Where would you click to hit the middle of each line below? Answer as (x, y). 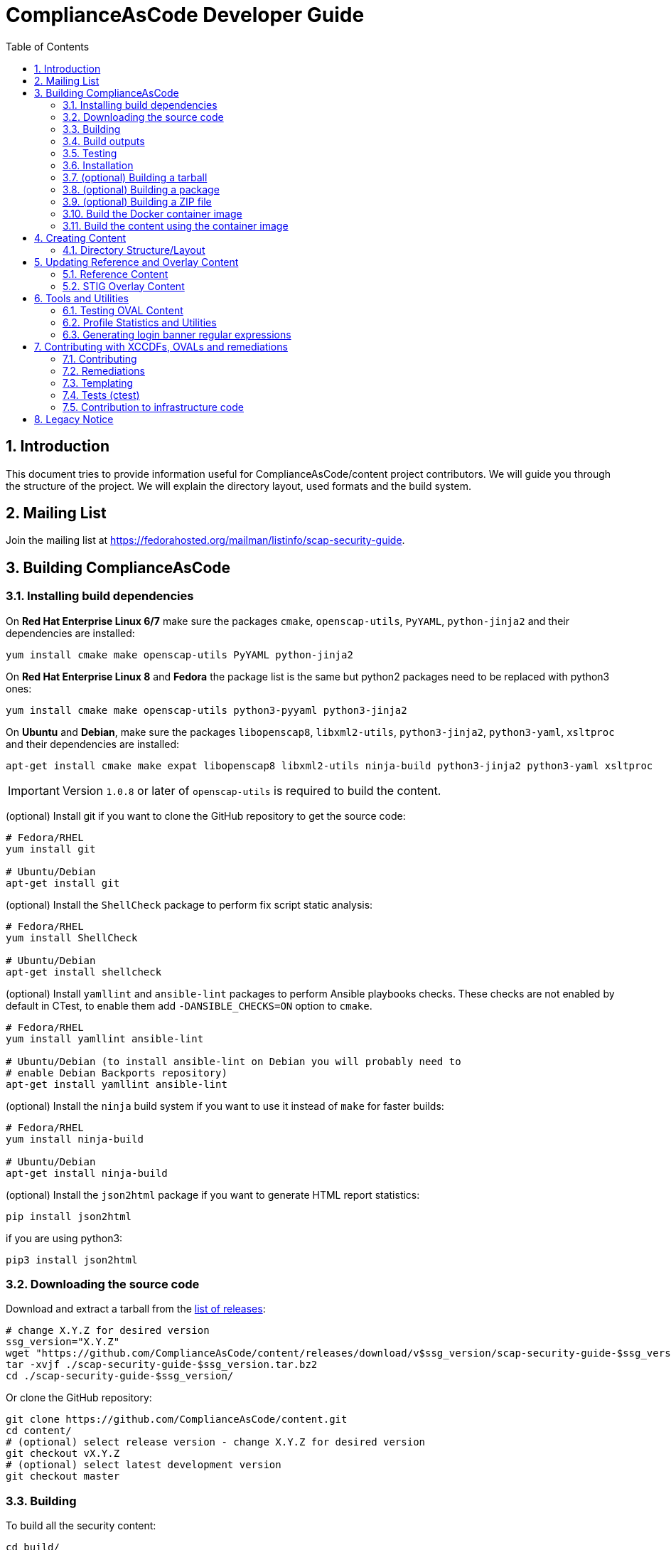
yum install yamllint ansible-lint (105, 1038)
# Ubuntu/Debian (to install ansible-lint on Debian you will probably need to (233, 1061)
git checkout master (63, 1476)
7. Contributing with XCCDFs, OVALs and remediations (161, 346)
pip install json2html (69, 1216)
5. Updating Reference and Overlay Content (136, 262)
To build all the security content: (81, 1526)
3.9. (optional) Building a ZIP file (137, 201)
